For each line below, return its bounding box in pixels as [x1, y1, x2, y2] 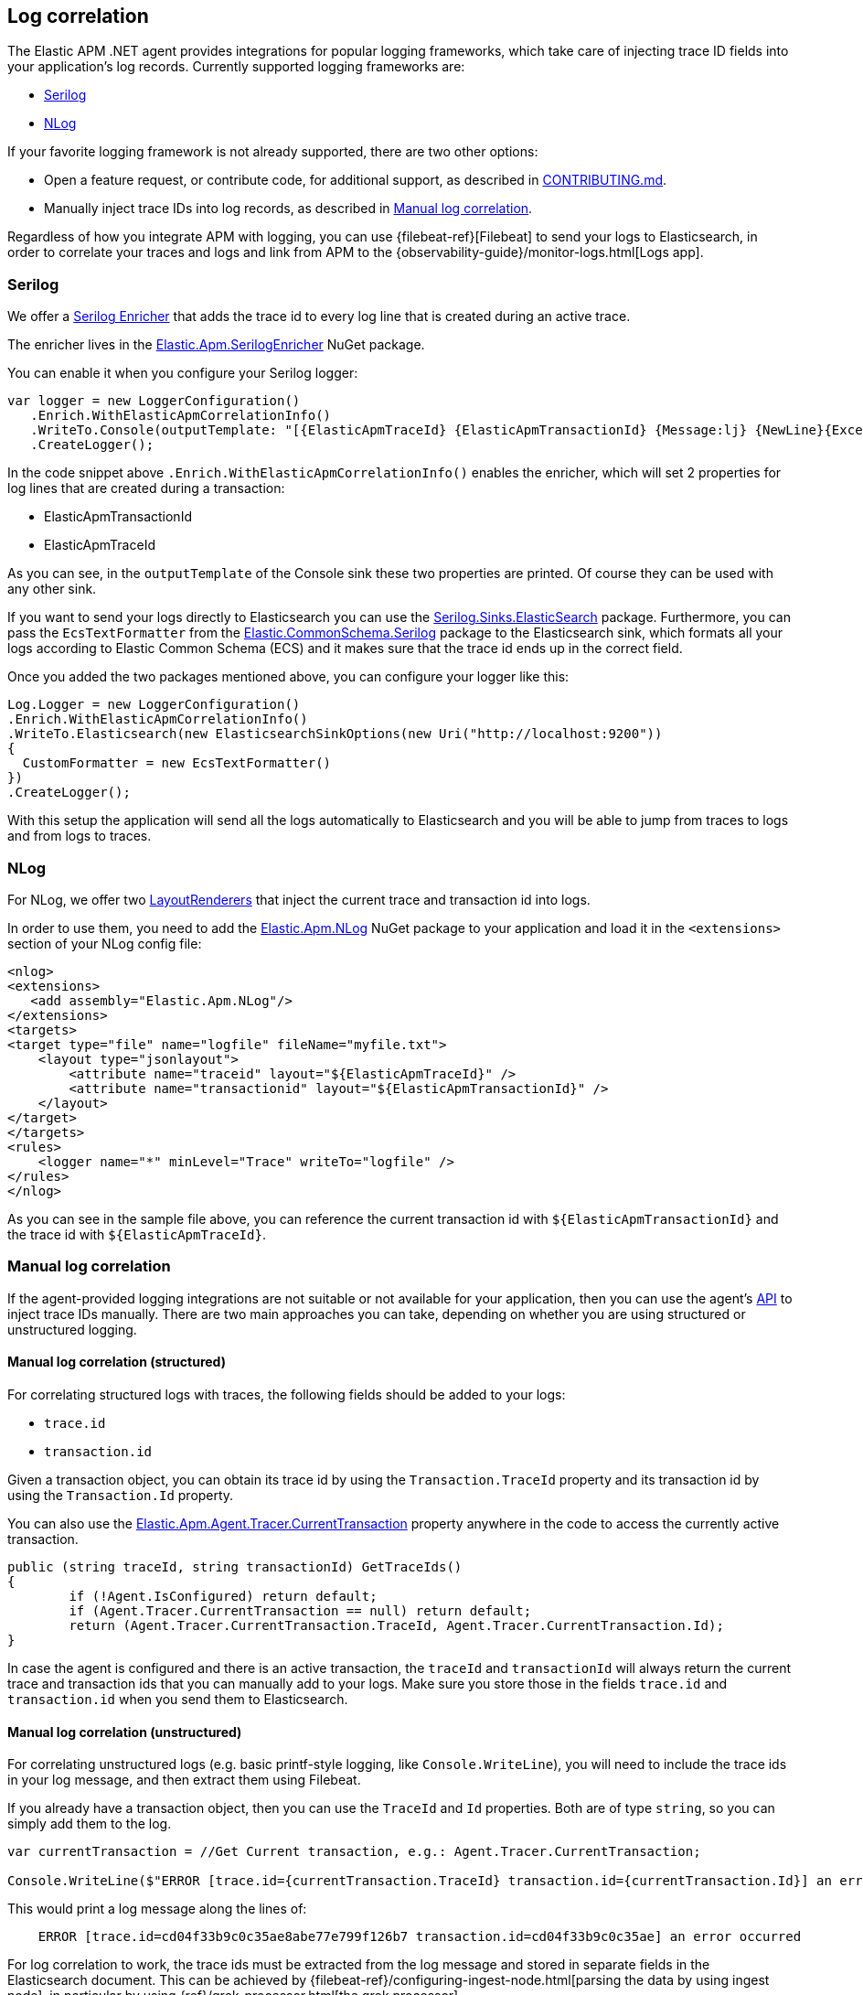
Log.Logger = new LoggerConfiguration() [7, 697, 301, 713]
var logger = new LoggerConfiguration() [7, 393, 301, 409]
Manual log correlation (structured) [7, 1354, 226, 1370]
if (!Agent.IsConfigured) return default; [69, 1588, 378, 1604]
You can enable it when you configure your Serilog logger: [7, 365, 358, 381]
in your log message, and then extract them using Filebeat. [7, 1772, 361, 1788]
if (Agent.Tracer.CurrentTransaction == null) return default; [69, 1603, 532, 1618]
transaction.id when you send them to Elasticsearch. [7, 1690, 348, 1707]
